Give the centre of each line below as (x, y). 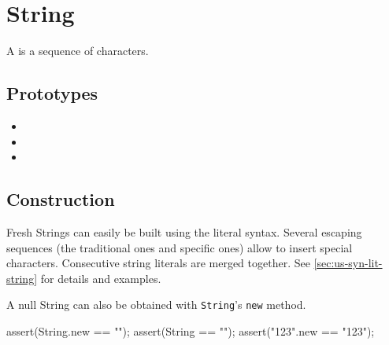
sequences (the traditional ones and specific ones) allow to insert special (180, 247)
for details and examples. (101, 278)
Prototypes (52, 93)
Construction (61, 199)
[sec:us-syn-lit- (348, 263)
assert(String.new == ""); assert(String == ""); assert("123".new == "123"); (191, 330)
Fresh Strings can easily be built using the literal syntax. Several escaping (184, 231)
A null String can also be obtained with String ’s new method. (156, 305)
